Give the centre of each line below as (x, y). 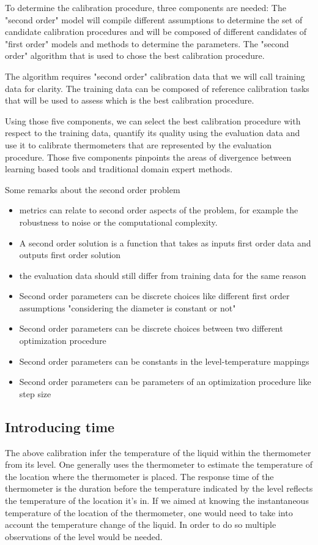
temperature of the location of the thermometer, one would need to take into (149, 512)
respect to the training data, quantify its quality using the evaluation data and (153, 133)
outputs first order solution (70, 255)
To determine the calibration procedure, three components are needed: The (146, 7)
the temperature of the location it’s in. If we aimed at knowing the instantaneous (157, 501)
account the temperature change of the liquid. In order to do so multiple (141, 524)
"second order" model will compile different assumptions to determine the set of (154, 19)
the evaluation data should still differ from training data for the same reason (163, 275)
